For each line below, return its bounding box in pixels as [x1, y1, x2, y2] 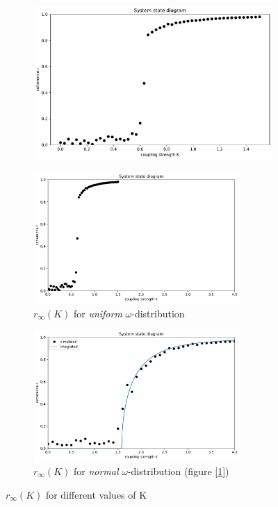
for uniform [73, 306, 122, 320]
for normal [73, 464, 119, 479]
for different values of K [45, 487, 147, 501]
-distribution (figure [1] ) [127, 464, 229, 479]
